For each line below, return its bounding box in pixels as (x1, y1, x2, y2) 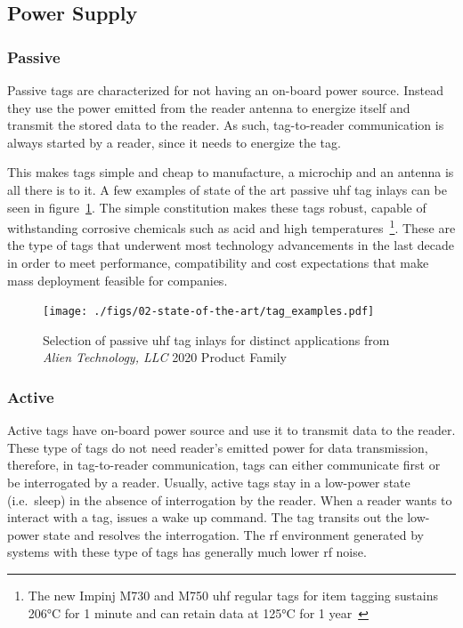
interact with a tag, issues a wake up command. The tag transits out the (7, 508, 403, 527)
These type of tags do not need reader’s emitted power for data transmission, (7, 438, 428, 456)
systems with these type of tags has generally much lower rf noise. (7, 543, 367, 561)
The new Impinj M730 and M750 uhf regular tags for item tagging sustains (28, 586, 438, 604)
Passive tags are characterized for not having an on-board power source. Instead (7, 81, 444, 99)
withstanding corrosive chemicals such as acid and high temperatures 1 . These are (7, 216, 456, 237)
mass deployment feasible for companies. (7, 270, 228, 289)
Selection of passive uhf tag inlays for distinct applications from (43, 330, 390, 349)
